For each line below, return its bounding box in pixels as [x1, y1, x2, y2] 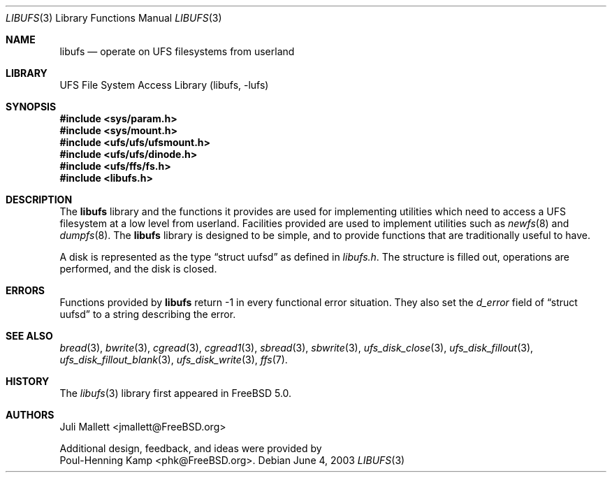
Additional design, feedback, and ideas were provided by [59, 442, 322, 454]
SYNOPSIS [6, 101, 57, 113]
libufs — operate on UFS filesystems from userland [59, 45, 295, 57]
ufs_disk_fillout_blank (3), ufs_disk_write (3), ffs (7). [59, 354, 288, 365]
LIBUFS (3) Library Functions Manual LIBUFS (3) [6, 12, 222, 24]
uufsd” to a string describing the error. [59, 308, 236, 320]
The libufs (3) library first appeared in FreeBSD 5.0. [59, 387, 292, 399]
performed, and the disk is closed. [59, 263, 217, 275]
